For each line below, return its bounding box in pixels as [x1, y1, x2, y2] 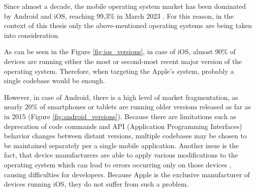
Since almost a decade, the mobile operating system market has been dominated [4, 1, 246, 11]
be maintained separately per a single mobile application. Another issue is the [4, 140, 239, 150]
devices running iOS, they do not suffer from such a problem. [4, 179, 189, 189]
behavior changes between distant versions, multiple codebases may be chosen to [4, 130, 247, 141]
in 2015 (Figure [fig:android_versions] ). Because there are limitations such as [4, 111, 236, 121]
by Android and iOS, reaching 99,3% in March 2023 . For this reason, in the [4, 10, 234, 21]
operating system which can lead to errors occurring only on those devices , [4, 159, 231, 169]
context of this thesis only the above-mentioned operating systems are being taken [4, 20, 252, 31]
